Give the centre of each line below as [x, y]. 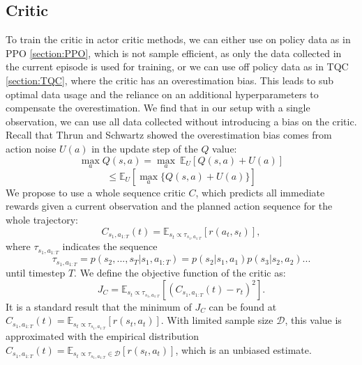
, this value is [313, 320]
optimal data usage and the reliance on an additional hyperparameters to [162, 94]
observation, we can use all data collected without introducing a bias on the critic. [181, 121]
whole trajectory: [42, 219]
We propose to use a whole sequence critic [96, 192]
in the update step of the [145, 148]
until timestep [36, 273]
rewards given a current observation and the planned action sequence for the [169, 206]
